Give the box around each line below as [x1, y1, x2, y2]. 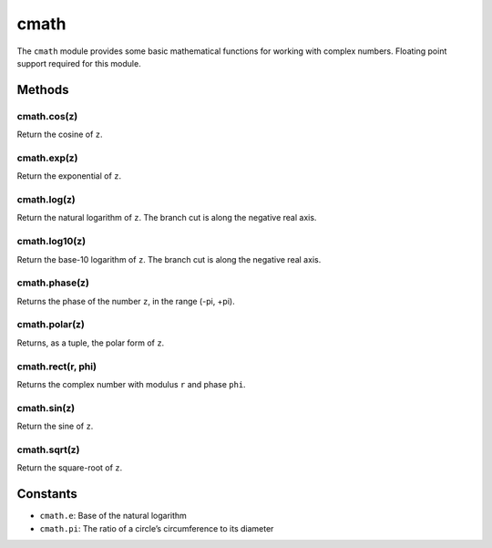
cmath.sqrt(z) [16, 443, 80, 456]
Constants [16, 486, 77, 501]
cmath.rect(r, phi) [16, 360, 97, 373]
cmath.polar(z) [16, 318, 86, 331]
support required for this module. [16, 57, 141, 68]
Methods [16, 82, 69, 98]
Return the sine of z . [16, 420, 94, 432]
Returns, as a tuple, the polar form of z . [16, 337, 165, 348]
